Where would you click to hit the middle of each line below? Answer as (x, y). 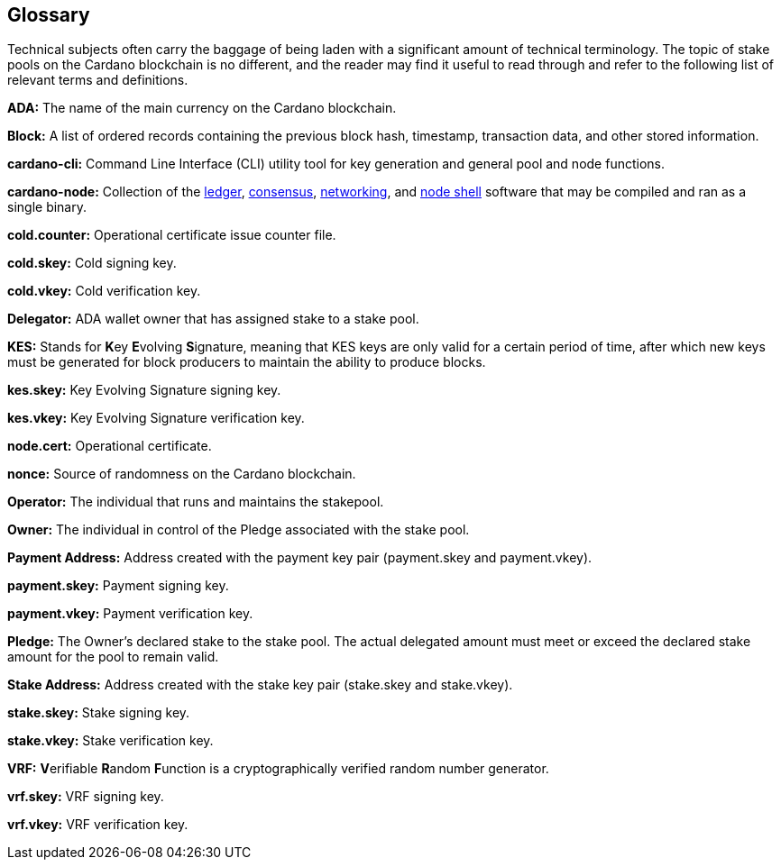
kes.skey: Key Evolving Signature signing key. (144, 390)
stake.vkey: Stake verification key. (110, 741)
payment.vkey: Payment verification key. (130, 614)
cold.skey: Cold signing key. (92, 263)
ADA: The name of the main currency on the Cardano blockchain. (202, 108)
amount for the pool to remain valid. (113, 657)
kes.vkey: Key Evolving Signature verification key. (156, 418)
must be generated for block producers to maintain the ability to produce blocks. (247, 362)
